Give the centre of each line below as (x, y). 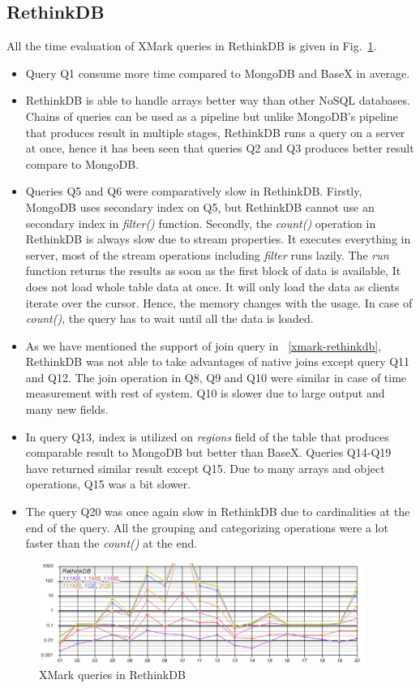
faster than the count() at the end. (111, 543)
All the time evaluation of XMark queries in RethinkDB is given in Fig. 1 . (192, 46)
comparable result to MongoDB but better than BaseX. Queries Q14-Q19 (208, 452)
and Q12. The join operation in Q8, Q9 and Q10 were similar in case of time (216, 377)
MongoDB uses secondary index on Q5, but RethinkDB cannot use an (200, 206)
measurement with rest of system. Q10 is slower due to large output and (205, 393)
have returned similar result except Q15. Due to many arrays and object (205, 468)
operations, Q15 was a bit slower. (108, 484)
